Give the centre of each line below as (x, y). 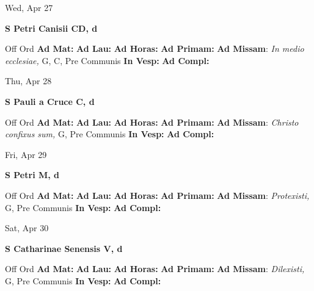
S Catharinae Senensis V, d (64, 248)
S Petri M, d (32, 175)
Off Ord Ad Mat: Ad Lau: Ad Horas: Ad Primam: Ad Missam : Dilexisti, (155, 269)
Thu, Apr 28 (28, 81)
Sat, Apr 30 (27, 228)
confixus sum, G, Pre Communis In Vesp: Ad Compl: (110, 134)
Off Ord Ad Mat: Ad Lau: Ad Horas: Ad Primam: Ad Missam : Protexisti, (157, 195)
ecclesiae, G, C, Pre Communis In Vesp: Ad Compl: (107, 60)
